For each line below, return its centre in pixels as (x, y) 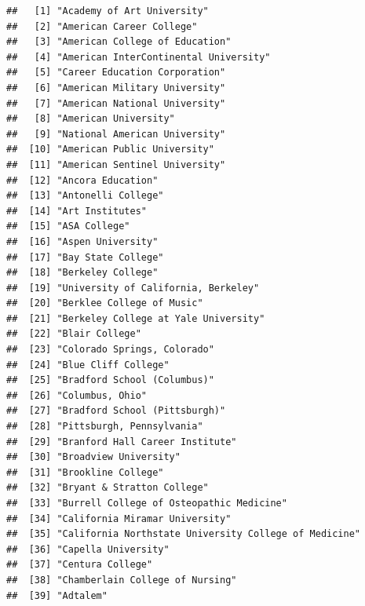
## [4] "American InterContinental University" (139, 57)
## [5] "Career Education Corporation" (116, 73)
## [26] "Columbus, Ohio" (77, 395)
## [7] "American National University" (116, 103)
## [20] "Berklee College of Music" (105, 303)
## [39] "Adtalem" (57, 595)
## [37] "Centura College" (80, 565)
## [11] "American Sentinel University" (116, 164)
